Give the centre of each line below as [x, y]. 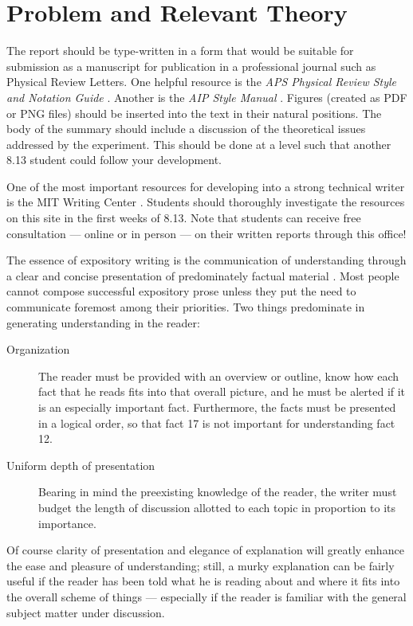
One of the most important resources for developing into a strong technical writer [206, 186]
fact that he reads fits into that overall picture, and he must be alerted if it [222, 391]
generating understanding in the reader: [103, 322]
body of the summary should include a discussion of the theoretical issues [186, 129]
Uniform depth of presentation [81, 465]
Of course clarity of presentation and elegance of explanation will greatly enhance [205, 550]
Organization [38, 349]
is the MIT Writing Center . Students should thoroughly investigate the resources [206, 202]
